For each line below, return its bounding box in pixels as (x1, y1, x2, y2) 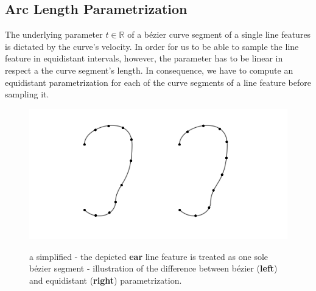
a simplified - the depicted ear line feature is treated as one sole (29, 250, 269, 262)
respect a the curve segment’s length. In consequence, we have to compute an (5, 63, 293, 76)
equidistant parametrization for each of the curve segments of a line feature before (5, 75, 311, 88)
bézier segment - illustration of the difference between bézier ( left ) (29, 262, 278, 275)
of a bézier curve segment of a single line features (127, 28, 311, 41)
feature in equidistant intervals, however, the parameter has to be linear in (5, 52, 283, 65)
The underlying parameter (5, 28, 103, 41)
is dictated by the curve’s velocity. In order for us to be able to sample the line (5, 40, 299, 52)
